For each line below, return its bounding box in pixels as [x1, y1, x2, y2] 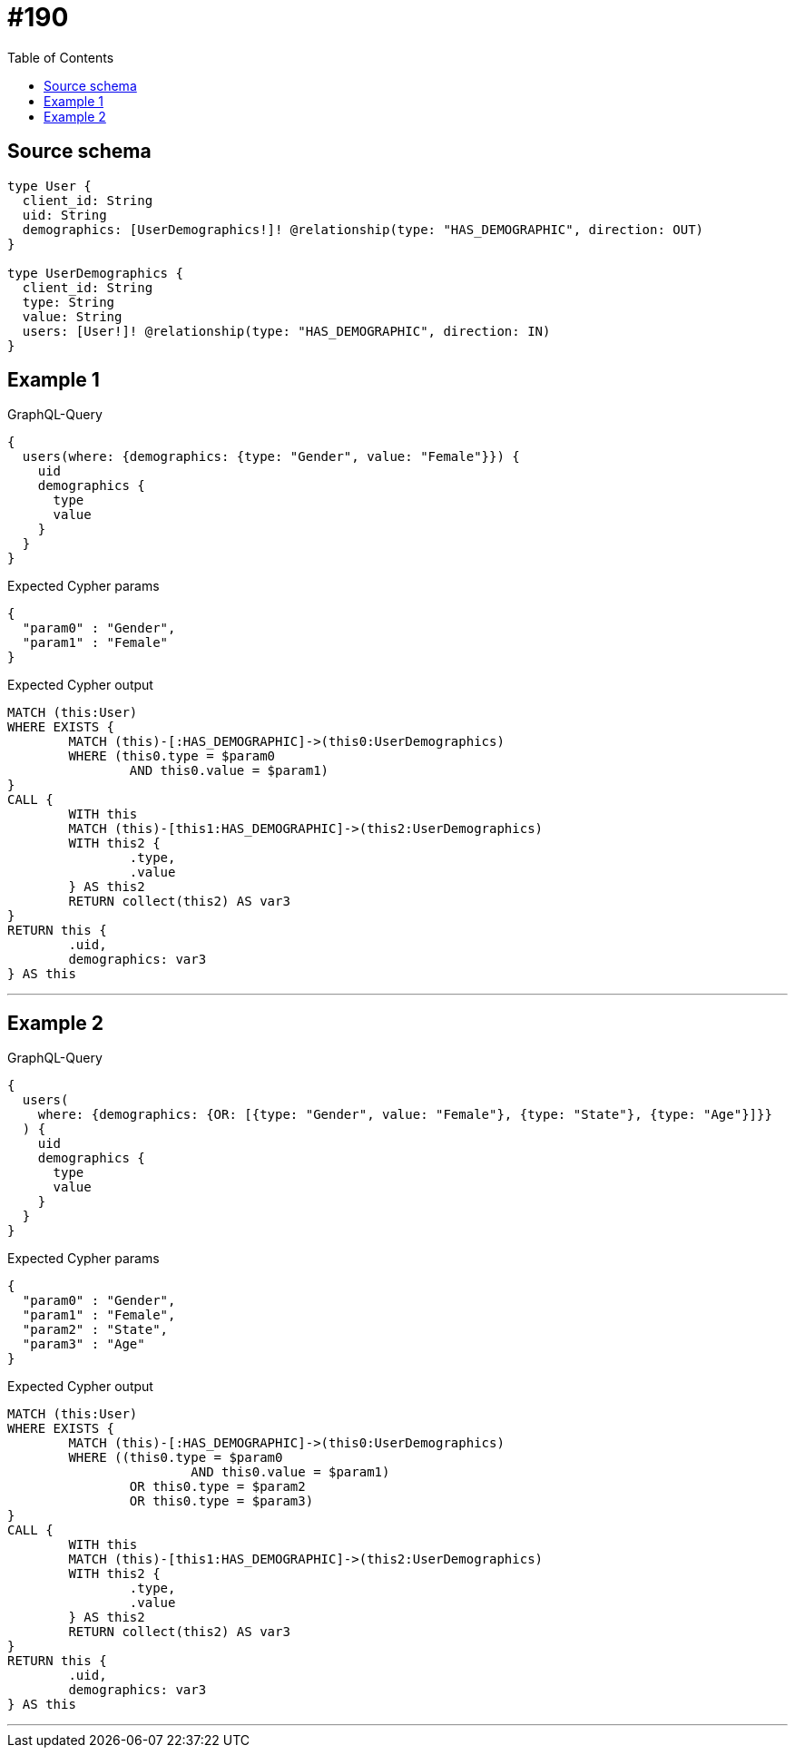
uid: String [22, 207, 107, 222]
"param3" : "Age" [22, 1337, 145, 1352]
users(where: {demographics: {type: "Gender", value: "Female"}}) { [22, 449, 520, 465]
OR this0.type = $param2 [129, 1479, 306, 1495]
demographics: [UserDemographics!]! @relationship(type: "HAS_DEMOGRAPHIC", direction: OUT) [22, 221, 704, 237]
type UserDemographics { [7, 265, 183, 280]
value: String [22, 309, 123, 324]
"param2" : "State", [22, 1322, 169, 1338]
